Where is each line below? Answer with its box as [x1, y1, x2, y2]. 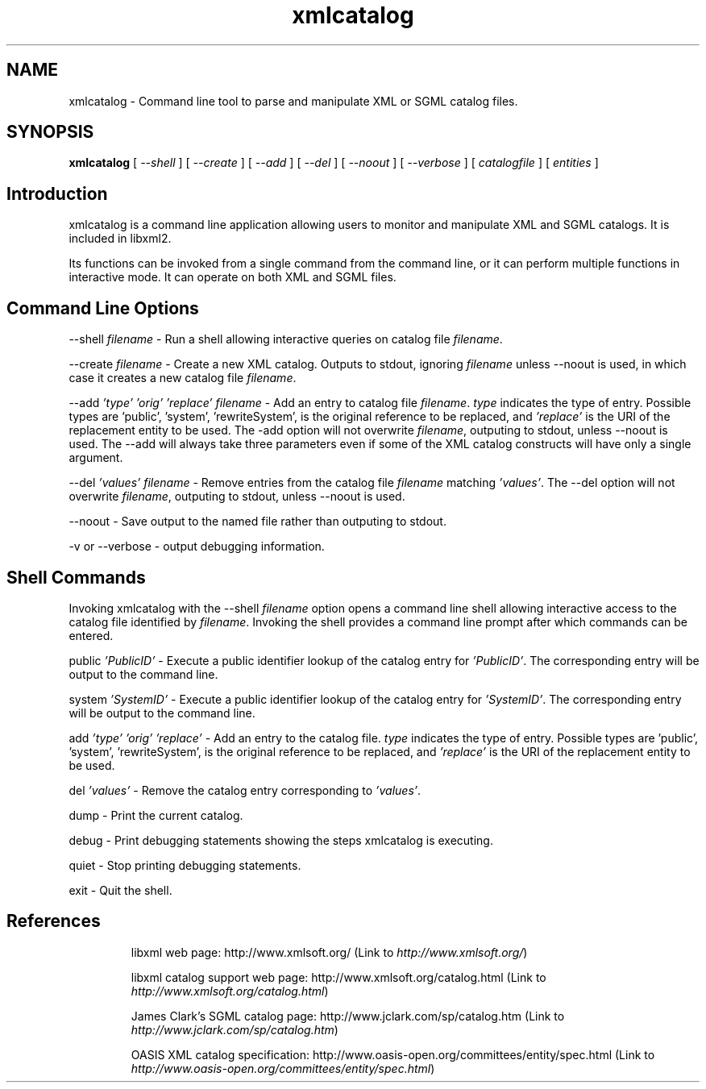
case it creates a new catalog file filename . [69, 371, 297, 385]
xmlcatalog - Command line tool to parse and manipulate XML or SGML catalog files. [69, 94, 518, 108]
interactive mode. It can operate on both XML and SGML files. [69, 270, 397, 285]
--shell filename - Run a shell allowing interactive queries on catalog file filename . [69, 332, 503, 347]
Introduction [6, 183, 108, 204]
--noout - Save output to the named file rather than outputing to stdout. [69, 514, 446, 529]
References [6, 911, 101, 932]
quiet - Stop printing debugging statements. [69, 858, 301, 872]
